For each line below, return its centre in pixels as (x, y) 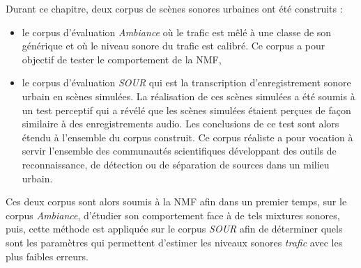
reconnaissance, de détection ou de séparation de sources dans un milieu (176, 164)
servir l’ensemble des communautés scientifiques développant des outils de (179, 151)
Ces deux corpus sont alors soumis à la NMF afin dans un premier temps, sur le (176, 202)
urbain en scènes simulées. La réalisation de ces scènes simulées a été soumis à (189, 96)
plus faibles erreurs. (47, 256)
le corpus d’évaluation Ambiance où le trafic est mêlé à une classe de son (177, 32)
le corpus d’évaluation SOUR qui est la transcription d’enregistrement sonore (186, 82)
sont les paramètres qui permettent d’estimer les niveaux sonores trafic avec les (174, 242)
